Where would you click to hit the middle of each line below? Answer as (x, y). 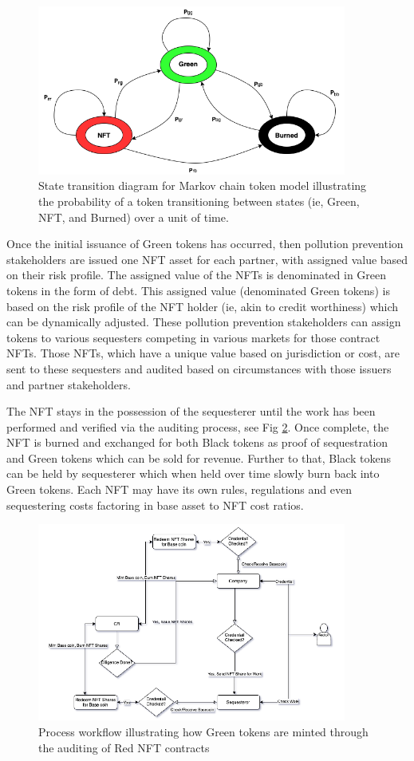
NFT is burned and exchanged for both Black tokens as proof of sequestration (197, 442)
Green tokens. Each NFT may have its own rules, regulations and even (179, 489)
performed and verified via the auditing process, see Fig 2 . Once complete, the (198, 426)
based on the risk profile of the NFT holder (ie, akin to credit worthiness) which (203, 306)
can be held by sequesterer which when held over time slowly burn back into (193, 473)
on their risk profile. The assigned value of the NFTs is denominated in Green (197, 275)
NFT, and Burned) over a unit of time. (134, 217)
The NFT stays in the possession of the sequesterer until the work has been (191, 411)
